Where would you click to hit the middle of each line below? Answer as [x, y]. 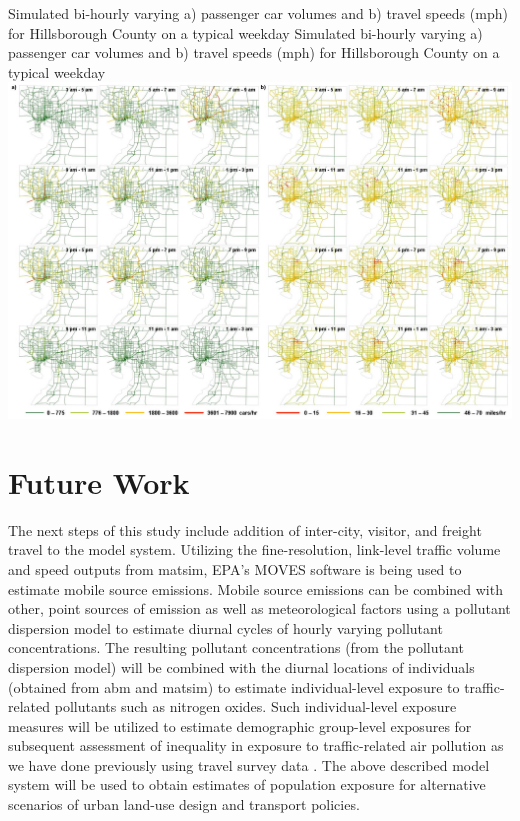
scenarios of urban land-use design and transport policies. [184, 804]
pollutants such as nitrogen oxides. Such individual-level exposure [255, 706]
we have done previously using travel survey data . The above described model [249, 764]
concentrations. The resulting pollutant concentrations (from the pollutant [236, 647]
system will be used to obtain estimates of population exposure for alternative [247, 784]
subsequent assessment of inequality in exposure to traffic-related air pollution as [256, 745]
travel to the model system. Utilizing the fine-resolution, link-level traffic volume [254, 549]
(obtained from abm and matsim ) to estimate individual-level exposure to [234, 686]
